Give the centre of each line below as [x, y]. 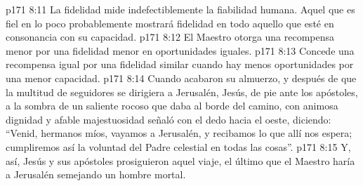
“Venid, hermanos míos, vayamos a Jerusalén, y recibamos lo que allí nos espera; [179, 133]
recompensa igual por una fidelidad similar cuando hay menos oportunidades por [180, 64]
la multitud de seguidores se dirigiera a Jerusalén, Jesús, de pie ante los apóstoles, [182, 92]
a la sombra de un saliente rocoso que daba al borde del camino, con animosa [172, 106]
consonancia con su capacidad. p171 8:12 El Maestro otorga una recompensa [170, 37]
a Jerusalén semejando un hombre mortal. [96, 174]
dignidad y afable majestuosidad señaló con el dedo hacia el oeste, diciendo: [169, 119]
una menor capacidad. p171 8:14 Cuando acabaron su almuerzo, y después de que [181, 78]
